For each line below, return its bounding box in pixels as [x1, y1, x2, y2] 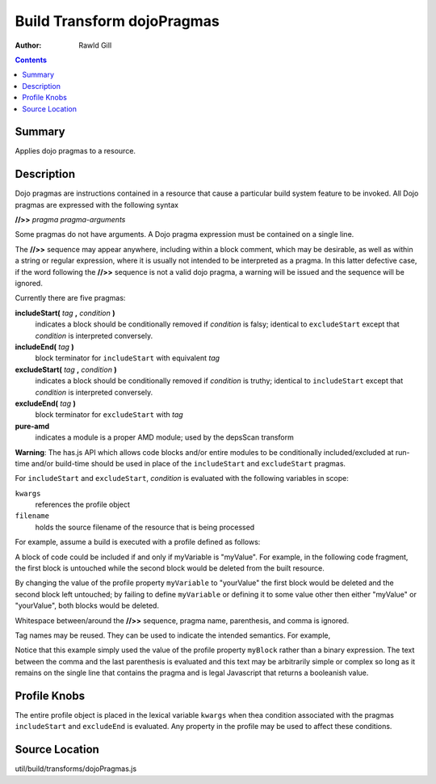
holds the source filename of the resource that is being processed [35, 522, 255, 532]
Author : [15, 40, 42, 50]
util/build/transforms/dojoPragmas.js [15, 764, 137, 773]
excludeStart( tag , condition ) [15, 365, 117, 374]
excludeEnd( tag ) [15, 398, 76, 408]
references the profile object [35, 499, 131, 509]
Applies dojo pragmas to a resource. [15, 146, 136, 156]
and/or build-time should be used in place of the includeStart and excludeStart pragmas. [31, 458, 346, 468]
